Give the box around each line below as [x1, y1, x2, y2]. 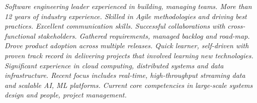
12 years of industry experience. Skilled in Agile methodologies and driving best [5, 11, 247, 21]
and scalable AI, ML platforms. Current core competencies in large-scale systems [5, 79, 253, 90]
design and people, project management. [5, 89, 127, 100]
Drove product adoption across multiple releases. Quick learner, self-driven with [5, 40, 249, 51]
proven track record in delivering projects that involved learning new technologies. [5, 50, 253, 60]
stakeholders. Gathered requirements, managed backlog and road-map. [37, 30, 250, 41]
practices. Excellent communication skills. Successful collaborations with [5, 21, 225, 31]
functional [5, 30, 35, 41]
